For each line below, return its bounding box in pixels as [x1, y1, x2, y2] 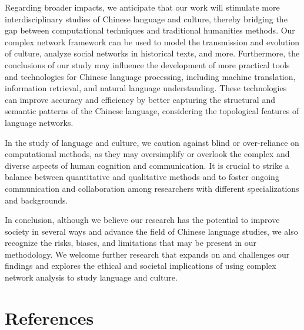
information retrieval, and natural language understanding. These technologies [5, 82, 287, 94]
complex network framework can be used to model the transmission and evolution [5, 35, 299, 48]
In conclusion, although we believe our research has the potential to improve [5, 214, 280, 226]
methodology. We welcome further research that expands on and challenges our [5, 248, 290, 260]
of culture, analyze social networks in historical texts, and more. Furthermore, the [5, 47, 300, 59]
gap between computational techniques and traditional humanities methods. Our [5, 24, 295, 36]
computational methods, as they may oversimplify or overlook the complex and [5, 148, 290, 160]
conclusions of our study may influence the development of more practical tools [5, 58, 290, 71]
